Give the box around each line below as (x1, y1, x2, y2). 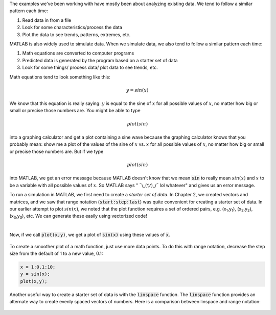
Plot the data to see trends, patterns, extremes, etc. (22, 31, 131, 38)
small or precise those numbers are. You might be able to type (9, 108, 141, 114)
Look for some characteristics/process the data (22, 24, 123, 31)
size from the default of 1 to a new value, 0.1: (9, 250, 103, 256)
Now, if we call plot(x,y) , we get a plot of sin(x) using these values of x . (9, 232, 170, 238)
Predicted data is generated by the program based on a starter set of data (22, 57, 178, 63)
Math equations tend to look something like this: (9, 74, 111, 80)
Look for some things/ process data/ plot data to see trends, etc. (22, 64, 158, 71)
